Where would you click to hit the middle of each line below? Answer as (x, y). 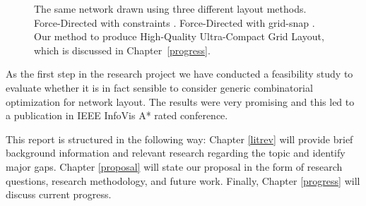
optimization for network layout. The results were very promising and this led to (180, 101)
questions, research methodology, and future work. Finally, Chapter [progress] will (183, 180)
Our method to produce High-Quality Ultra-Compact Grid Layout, (179, 36)
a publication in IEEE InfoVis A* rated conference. (117, 115)
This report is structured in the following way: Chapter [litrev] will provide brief (179, 139)
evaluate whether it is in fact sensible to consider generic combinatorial (159, 87)
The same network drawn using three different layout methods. (170, 8)
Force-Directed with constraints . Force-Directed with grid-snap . (175, 22)
